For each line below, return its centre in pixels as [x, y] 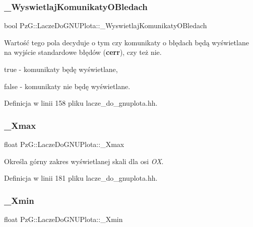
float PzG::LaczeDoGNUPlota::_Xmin [64, 219]
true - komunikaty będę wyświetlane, [61, 69]
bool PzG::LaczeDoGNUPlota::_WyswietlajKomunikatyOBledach [106, 25]
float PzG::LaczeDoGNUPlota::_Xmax [64, 144]
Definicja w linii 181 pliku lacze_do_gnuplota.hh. [81, 178]
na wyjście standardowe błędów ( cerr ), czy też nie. [83, 52]
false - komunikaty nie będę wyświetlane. [67, 86]
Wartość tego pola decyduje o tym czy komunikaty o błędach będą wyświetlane [126, 42]
